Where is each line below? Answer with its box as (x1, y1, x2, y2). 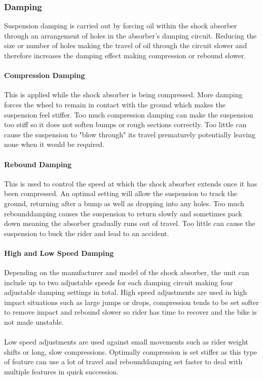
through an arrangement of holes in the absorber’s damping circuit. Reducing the (4, 30, 257, 41)
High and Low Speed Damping (4, 247, 114, 258)
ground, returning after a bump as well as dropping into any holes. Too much (4, 198, 244, 208)
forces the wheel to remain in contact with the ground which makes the (4, 99, 226, 109)
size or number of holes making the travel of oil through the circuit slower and (4, 40, 247, 51)
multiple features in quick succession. (4, 366, 119, 377)
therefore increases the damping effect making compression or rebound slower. (4, 50, 246, 60)
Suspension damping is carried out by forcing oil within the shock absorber (4, 20, 237, 31)
